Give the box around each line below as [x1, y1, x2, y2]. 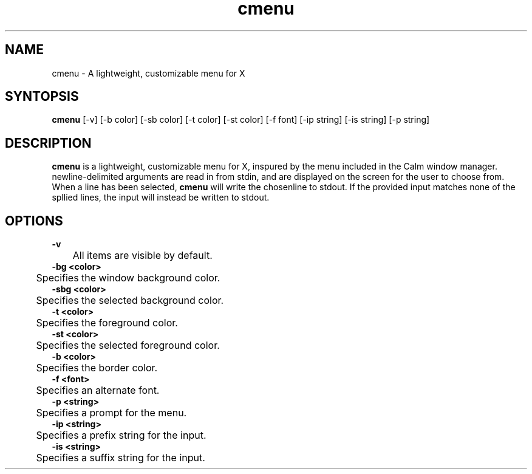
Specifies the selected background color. [36, 294, 224, 307]
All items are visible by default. [72, 249, 213, 262]
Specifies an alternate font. [36, 384, 160, 397]
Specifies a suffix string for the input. [36, 452, 205, 464]
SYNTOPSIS [5, 89, 79, 105]
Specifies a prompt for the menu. [36, 407, 187, 419]
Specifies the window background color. [36, 272, 220, 284]
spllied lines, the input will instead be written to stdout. [52, 192, 270, 203]
